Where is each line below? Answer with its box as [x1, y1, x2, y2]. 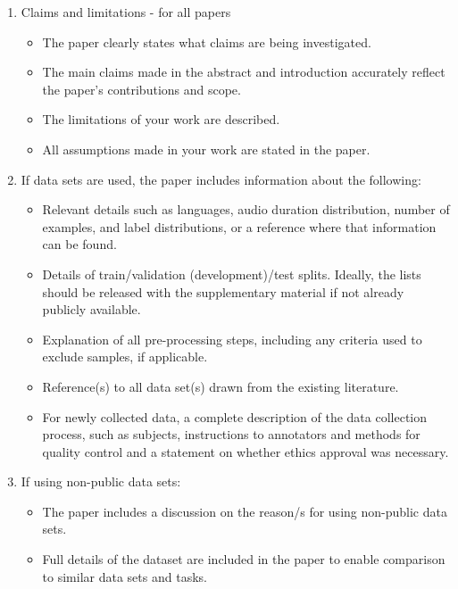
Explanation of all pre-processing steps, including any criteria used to [42, 329, 422, 348]
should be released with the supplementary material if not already [42, 282, 404, 301]
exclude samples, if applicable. [42, 347, 208, 366]
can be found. [42, 235, 117, 253]
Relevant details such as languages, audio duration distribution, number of [42, 200, 450, 219]
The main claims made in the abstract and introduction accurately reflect [42, 62, 446, 81]
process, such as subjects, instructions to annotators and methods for [42, 425, 421, 444]
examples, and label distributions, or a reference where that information [42, 217, 437, 236]
